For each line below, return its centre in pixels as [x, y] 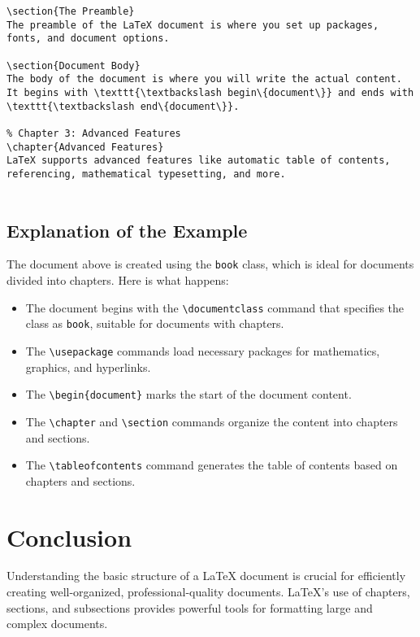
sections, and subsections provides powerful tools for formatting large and [190, 607]
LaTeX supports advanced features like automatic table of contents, [199, 161]
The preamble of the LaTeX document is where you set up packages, [193, 25]
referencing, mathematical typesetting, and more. [146, 174]
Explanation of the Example [127, 230]
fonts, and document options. [88, 39]
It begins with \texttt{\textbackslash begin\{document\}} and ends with [210, 92]
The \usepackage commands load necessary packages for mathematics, [203, 350]
